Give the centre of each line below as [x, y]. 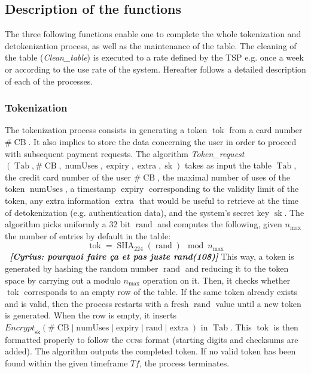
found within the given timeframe [66, 363]
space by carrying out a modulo [63, 280]
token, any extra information [57, 200]
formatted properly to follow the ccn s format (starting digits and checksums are [152, 339]
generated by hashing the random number [82, 268]
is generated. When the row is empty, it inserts [91, 315]
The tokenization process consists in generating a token [106, 130]
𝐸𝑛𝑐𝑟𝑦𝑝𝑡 [20, 328]
